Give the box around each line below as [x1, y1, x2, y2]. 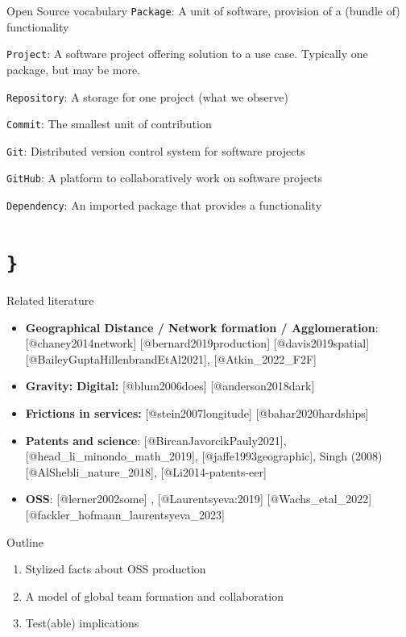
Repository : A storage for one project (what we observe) [6, 88, 288, 105]
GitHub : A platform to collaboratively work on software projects [6, 169, 323, 186]
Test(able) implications [25, 614, 139, 631]
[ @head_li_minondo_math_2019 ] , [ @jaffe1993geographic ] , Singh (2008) [25, 448, 383, 464]
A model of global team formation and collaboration [25, 587, 284, 604]
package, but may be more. [6, 60, 141, 77]
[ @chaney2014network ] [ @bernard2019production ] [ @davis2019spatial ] [25, 335, 370, 352]
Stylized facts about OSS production [25, 560, 206, 577]
